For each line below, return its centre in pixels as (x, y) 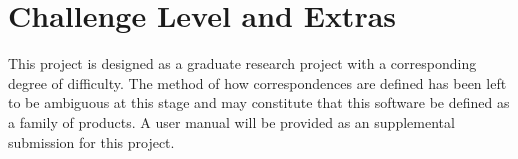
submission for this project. (91, 141)
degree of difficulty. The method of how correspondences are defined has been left (257, 82)
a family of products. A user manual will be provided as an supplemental (231, 121)
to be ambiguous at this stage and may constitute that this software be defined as (259, 102)
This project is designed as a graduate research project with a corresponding (242, 63)
